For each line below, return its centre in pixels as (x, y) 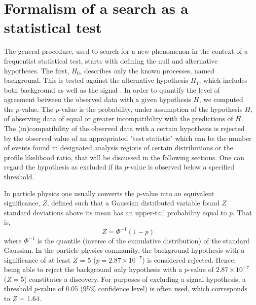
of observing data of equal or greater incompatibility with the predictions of (119, 119)
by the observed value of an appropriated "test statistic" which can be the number (128, 138)
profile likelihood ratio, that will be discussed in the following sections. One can (124, 157)
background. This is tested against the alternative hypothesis (96, 80)
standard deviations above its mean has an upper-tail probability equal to (115, 212)
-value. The (36, 109)
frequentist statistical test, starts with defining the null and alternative (111, 60)
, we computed (221, 99)
